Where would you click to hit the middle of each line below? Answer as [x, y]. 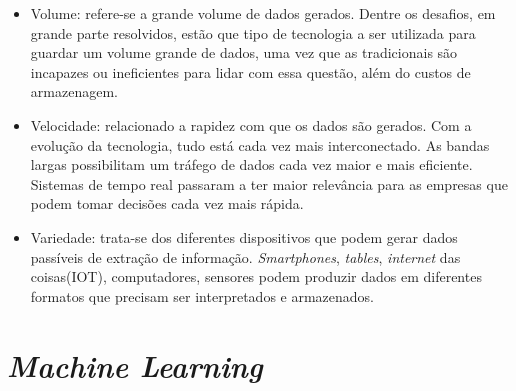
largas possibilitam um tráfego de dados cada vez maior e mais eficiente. [251, 164]
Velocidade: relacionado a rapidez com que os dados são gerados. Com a [251, 124]
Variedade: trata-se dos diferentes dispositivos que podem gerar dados [244, 236]
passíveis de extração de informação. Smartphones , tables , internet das [245, 256]
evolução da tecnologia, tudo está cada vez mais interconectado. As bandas [260, 144]
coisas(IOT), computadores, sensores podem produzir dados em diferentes [256, 276]
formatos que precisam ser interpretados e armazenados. [202, 295]
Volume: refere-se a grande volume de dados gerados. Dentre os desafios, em [263, 13]
